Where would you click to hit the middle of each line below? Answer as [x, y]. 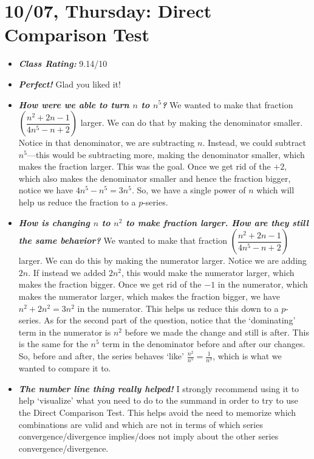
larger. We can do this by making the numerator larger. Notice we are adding [162, 261]
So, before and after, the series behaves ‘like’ [101, 356]
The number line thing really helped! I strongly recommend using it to [159, 388]
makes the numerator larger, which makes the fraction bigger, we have [149, 296]
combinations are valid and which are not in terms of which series [141, 424]
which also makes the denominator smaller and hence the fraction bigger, [155, 178]
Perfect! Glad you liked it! [70, 84]
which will [275, 190]
